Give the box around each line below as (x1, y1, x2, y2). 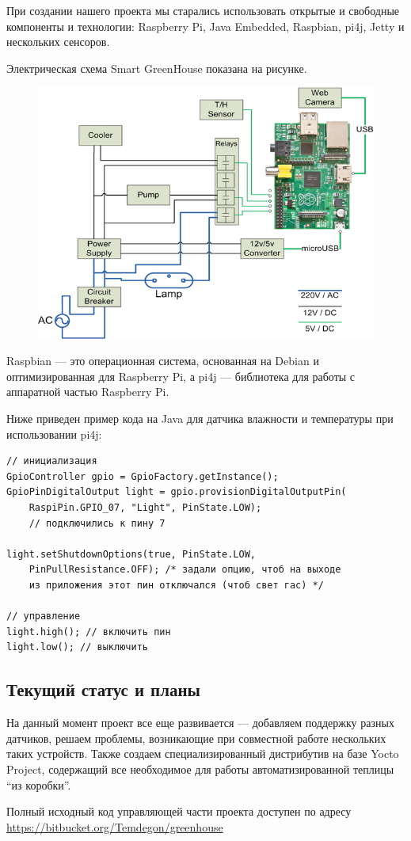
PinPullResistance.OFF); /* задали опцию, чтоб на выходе (29, 564, 341, 576)
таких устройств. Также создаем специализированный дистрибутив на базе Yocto (6, 745, 399, 762)
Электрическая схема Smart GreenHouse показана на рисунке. (6, 59, 307, 76)
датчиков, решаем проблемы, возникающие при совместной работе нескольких (6, 729, 386, 746)
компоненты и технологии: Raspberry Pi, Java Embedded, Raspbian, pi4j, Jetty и (6, 17, 405, 34)
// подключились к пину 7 (29, 517, 166, 529)
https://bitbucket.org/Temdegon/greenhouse (6, 818, 223, 835)
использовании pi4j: (6, 425, 102, 442)
